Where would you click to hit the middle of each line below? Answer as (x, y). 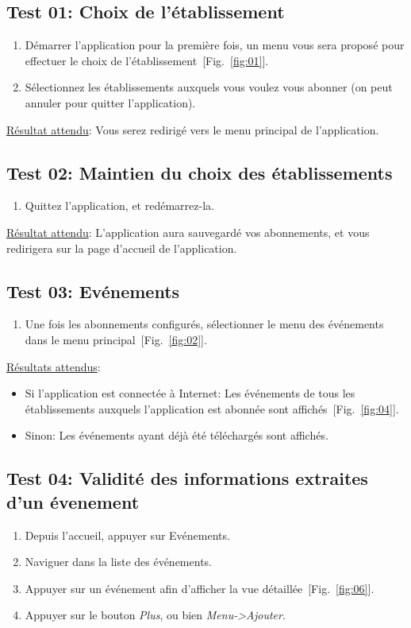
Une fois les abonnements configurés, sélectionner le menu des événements (204, 324)
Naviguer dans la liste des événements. (118, 562)
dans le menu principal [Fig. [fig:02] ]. (116, 339)
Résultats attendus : (54, 366)
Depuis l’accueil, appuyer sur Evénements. (127, 535)
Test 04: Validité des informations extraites (187, 478)
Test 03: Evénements (93, 291)
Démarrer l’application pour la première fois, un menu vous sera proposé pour (215, 45)
